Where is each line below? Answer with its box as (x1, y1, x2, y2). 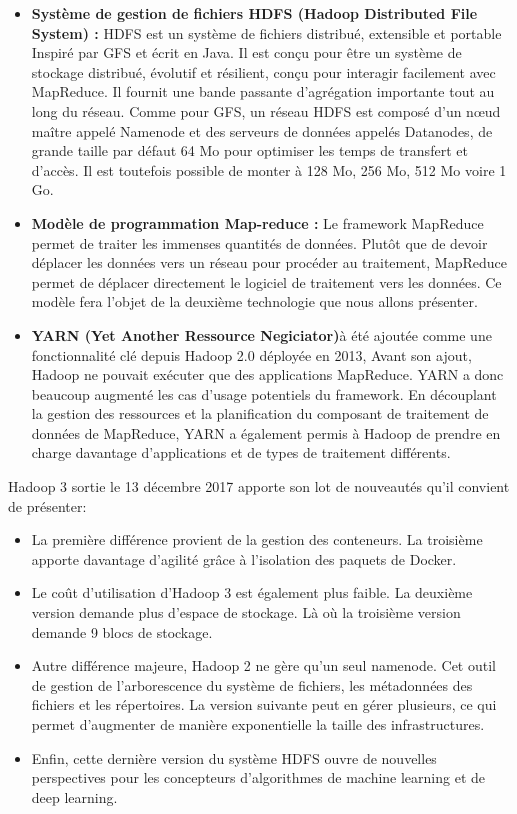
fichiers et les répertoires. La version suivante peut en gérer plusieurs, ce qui (31, 694, 497, 715)
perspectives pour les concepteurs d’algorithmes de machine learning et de (31, 767, 486, 788)
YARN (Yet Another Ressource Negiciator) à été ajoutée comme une (31, 324, 492, 345)
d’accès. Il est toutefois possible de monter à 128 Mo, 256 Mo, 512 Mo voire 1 (31, 159, 507, 180)
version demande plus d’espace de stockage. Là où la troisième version (31, 602, 461, 623)
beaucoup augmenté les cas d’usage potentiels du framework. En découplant (31, 383, 497, 404)
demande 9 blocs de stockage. (31, 621, 213, 642)
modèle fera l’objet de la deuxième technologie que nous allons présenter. (31, 291, 478, 312)
